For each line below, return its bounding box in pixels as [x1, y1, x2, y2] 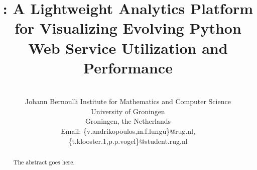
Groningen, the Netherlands [85, 116, 171, 126]
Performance [83, 57, 173, 77]
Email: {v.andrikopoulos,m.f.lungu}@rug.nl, [61, 126, 195, 136]
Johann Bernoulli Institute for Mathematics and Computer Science [25, 96, 231, 107]
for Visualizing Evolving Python [15, 18, 241, 38]
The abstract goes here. [13, 158, 75, 166]
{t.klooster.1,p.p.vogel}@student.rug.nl [68, 135, 188, 146]
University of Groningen [91, 106, 165, 116]
